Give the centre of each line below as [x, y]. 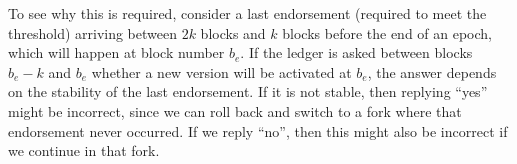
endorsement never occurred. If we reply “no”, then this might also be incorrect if [258, 130]
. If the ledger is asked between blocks [356, 52]
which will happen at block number [116, 52]
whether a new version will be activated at [221, 71]
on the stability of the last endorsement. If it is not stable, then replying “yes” [248, 91]
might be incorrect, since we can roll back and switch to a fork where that [235, 110]
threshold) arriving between [92, 32]
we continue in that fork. [84, 150]
